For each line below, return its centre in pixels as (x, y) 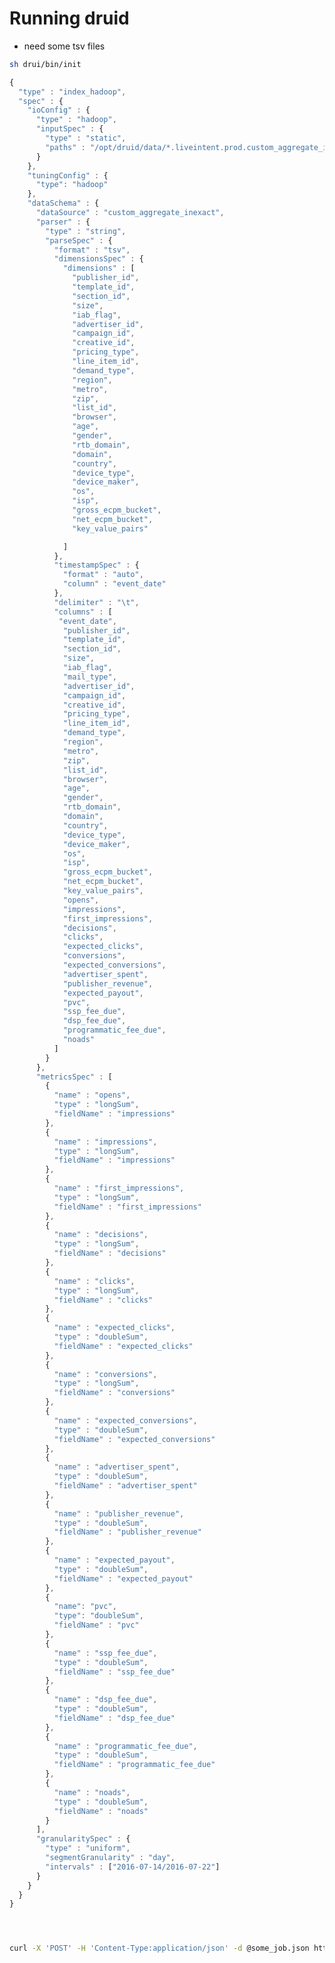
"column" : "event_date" (114, 584)
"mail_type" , (89, 677)
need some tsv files (64, 46)
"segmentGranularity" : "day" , (110, 1858)
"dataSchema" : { (63, 203)
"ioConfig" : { (59, 110)
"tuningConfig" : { (68, 175)
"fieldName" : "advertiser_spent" (125, 1486)
